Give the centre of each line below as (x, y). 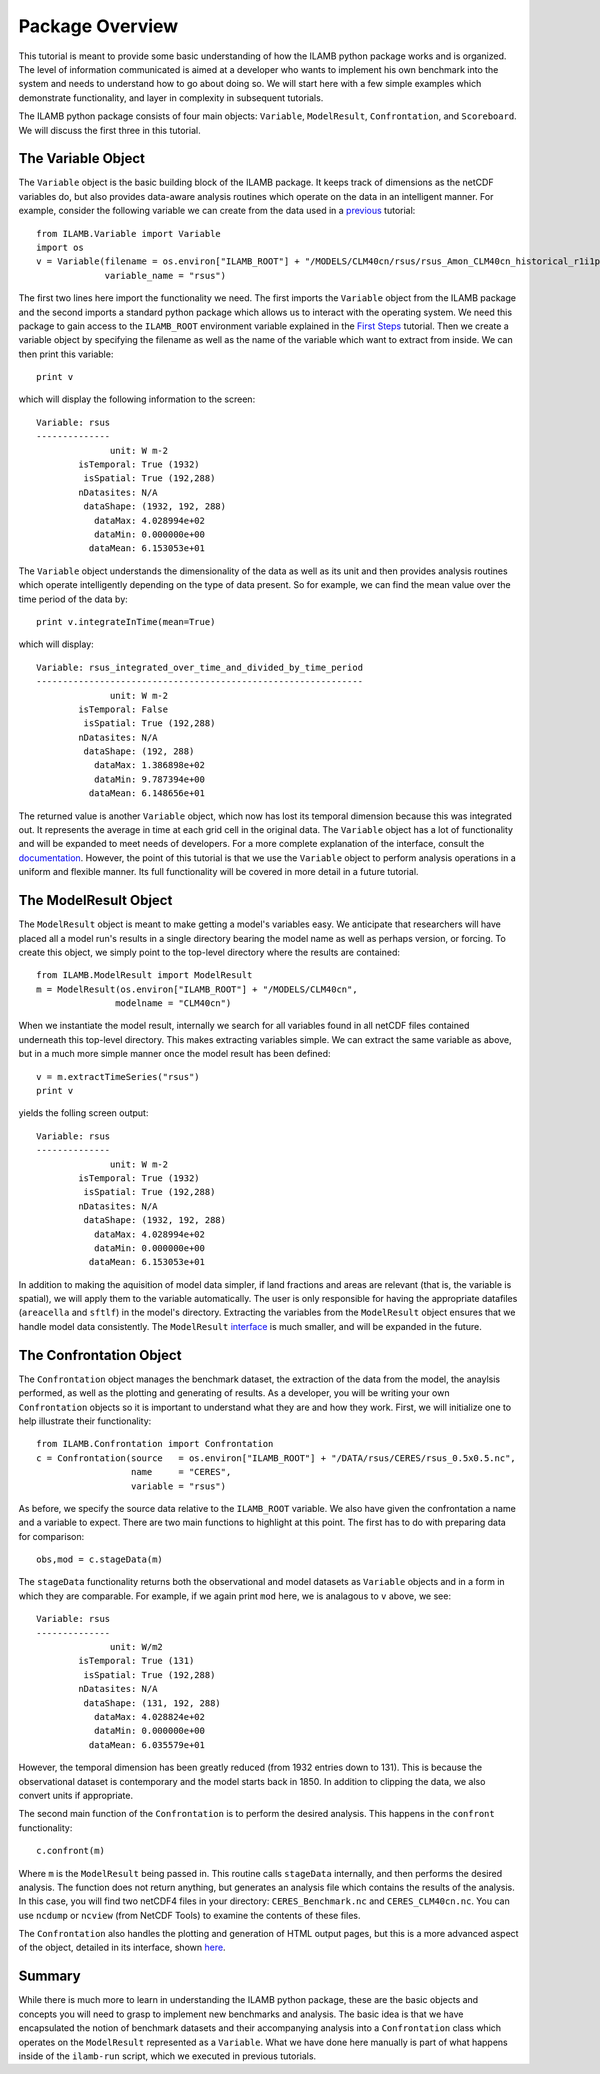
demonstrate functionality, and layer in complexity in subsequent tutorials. (171, 97)
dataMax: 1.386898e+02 (149, 765)
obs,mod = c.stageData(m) (100, 1559)
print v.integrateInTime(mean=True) (126, 621)
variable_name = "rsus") (165, 275)
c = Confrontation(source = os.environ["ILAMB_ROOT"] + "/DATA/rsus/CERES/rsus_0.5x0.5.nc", (276, 1458)
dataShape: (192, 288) (139, 751)
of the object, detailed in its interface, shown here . (122, 1947)
